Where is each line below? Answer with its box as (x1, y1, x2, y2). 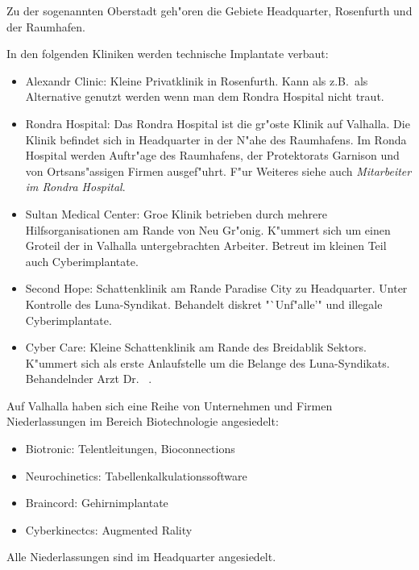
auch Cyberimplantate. (25, 252, 139, 269)
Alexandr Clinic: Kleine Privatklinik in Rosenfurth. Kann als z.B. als (25, 72, 368, 89)
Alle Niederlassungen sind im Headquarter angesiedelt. (6, 548, 276, 565)
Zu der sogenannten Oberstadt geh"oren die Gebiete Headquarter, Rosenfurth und (6, 2, 413, 19)
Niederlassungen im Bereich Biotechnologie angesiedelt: (6, 413, 279, 430)
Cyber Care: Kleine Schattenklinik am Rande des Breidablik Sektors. (25, 339, 367, 356)
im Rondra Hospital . (25, 178, 126, 195)
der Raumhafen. (6, 18, 85, 35)
